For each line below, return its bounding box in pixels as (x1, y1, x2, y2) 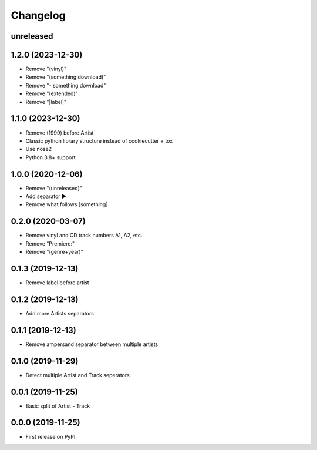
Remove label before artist (25, 279, 89, 286)
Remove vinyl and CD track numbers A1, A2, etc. (25, 232, 143, 239)
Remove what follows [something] (25, 201, 108, 208)
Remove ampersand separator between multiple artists (25, 341, 158, 348)
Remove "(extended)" (25, 90, 79, 97)
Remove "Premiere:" (25, 240, 75, 247)
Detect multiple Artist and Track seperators (25, 371, 130, 378)
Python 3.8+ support (25, 153, 76, 161)
